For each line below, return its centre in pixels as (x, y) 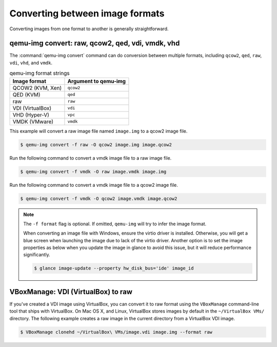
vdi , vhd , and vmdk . (31, 63)
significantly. (37, 255)
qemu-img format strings (40, 73)
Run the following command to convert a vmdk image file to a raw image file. (91, 158)
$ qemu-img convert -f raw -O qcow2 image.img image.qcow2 (96, 144)
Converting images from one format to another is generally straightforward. (89, 29)
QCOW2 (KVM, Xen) (37, 88)
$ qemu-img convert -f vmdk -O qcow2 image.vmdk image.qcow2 (99, 198)
